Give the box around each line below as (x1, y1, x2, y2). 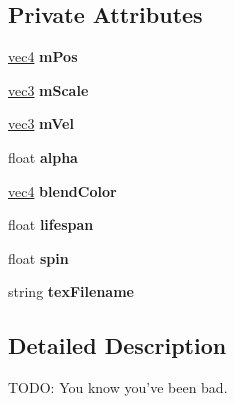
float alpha (8, 146, 78, 167)
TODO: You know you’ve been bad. (8, 377, 228, 398)
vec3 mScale (8, 79, 89, 100)
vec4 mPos (8, 46, 78, 67)
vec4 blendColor (8, 180, 117, 201)
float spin (8, 247, 69, 268)
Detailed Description (8, 330, 227, 361)
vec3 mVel (8, 113, 74, 134)
